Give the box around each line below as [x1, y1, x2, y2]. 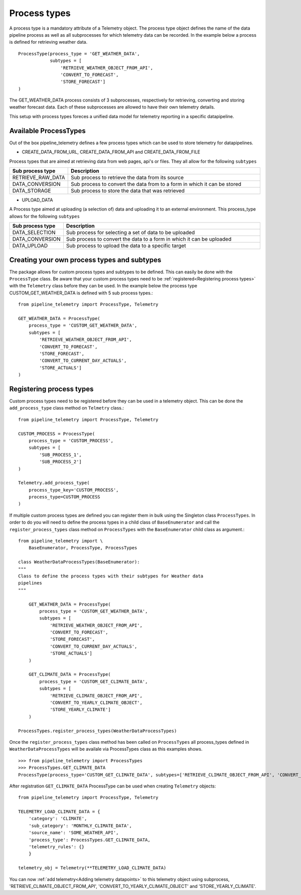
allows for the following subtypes [9, 213, 80, 219]
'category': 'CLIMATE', [28, 816, 87, 822]
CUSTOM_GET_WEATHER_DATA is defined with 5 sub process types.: [9, 289, 153, 296]
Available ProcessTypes [9, 126, 86, 135]
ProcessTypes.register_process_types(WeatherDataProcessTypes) [18, 728, 177, 734]
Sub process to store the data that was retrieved [70, 187, 185, 194]
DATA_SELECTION [12, 229, 56, 236]
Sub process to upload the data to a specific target [66, 242, 186, 249]
